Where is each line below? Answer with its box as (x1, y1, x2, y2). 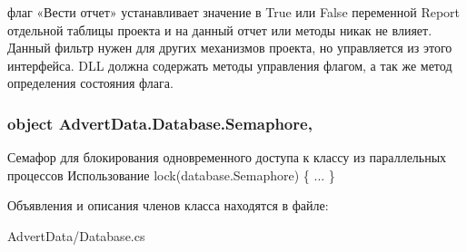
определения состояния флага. (7, 73, 174, 92)
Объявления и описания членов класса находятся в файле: (7, 196, 329, 215)
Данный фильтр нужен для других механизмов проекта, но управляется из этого (7, 38, 452, 57)
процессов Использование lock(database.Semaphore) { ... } (7, 165, 335, 184)
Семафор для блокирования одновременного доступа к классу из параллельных (7, 148, 447, 167)
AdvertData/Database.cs (7, 226, 145, 245)
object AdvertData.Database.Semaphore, (7, 111, 313, 134)
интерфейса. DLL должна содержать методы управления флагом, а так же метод (7, 55, 452, 74)
